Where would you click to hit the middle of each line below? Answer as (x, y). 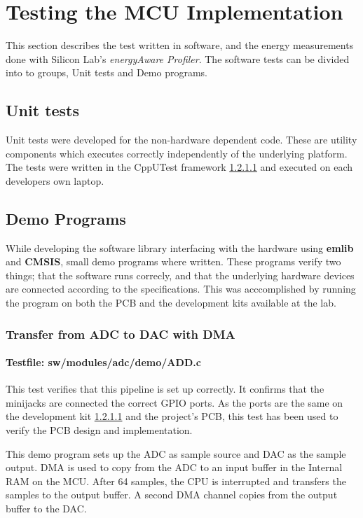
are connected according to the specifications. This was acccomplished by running (181, 289)
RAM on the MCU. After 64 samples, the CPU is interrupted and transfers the (176, 481)
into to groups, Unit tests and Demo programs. (107, 72)
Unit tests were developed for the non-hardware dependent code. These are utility (181, 140)
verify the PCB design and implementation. (99, 430)
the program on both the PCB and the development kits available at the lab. (171, 303)
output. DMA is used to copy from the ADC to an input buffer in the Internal (174, 467)
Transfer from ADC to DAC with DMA (121, 334)
